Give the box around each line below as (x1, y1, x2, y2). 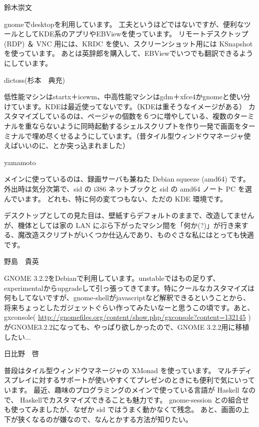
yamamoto (4, 157, 36, 167)
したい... (4, 331, 31, 342)
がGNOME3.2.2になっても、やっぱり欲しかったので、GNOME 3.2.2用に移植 (4, 322, 250, 332)
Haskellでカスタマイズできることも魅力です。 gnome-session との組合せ (20, 394, 249, 405)
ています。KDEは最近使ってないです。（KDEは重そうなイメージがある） (10, 101, 247, 111)
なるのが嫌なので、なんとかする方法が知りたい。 (31, 414, 193, 424)
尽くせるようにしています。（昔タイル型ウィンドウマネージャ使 (45, 130, 251, 141)
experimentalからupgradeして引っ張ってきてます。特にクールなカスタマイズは (4, 282, 255, 293)
